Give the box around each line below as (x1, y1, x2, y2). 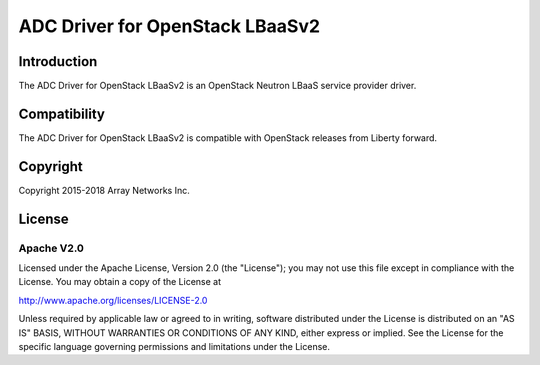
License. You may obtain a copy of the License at (18, 276, 222, 288)
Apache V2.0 (18, 241, 85, 255)
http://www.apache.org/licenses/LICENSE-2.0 (18, 294, 208, 306)
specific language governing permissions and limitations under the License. (18, 340, 330, 352)
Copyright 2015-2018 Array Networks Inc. (18, 184, 190, 196)
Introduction (18, 53, 98, 70)
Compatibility (18, 105, 105, 122)
